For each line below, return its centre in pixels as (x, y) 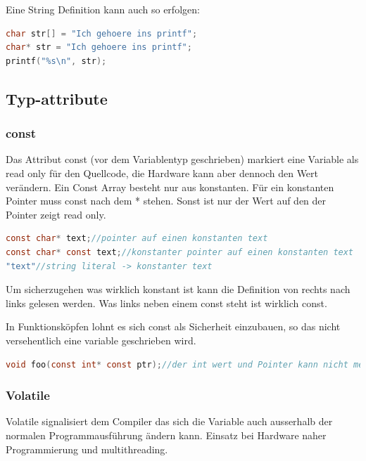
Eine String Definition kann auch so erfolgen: (103, 9)
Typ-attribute (57, 98)
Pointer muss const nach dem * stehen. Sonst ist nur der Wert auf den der (166, 201)
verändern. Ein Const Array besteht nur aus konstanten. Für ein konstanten (170, 187)
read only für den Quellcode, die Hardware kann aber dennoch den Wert (162, 173)
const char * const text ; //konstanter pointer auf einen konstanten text (180, 252)
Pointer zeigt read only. (56, 214)
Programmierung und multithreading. (87, 449)
